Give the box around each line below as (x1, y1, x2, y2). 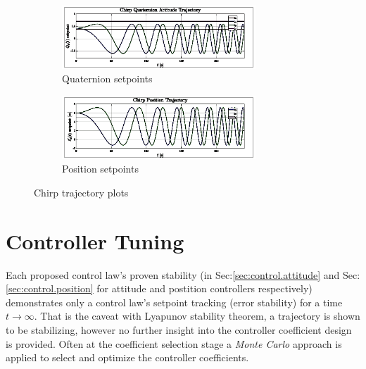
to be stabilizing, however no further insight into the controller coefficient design (6, 322, 352, 337)
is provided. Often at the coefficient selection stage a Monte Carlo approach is (6, 336, 342, 351)
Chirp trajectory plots (34, 184, 129, 199)
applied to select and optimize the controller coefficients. (6, 350, 249, 365)
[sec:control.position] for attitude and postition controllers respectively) (6, 281, 313, 296)
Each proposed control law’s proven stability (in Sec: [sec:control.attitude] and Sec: (6, 267, 360, 282)
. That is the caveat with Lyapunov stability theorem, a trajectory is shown (34, 308, 360, 323)
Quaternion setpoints (62, 71, 153, 86)
